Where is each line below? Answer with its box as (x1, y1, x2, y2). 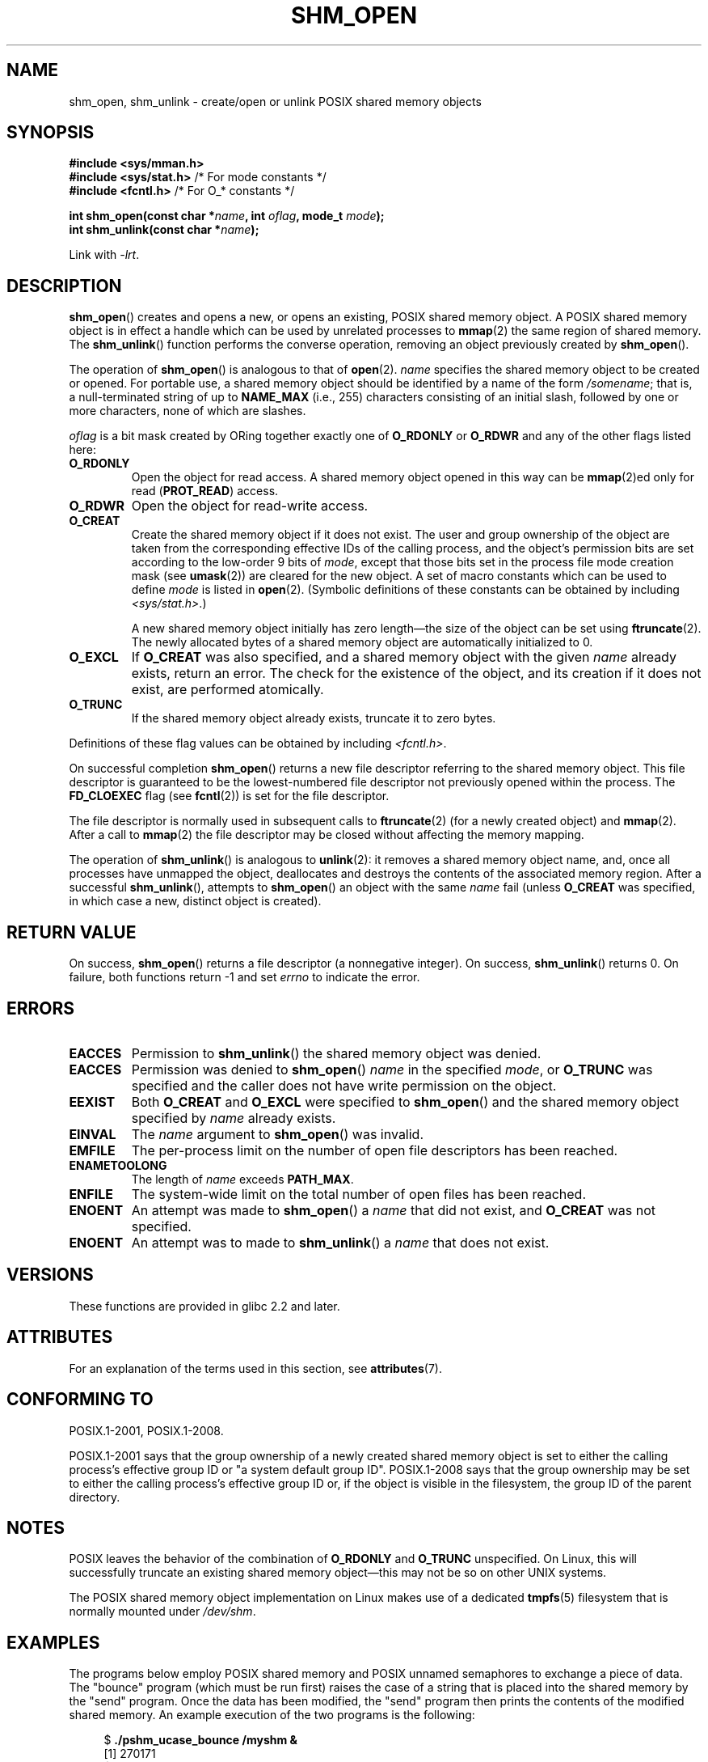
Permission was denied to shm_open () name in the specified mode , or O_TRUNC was (131, 1061, 653, 1078)
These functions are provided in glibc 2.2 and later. (69, 1298, 340, 1313)
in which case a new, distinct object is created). (69, 894, 322, 909)
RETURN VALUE (6, 921, 137, 942)
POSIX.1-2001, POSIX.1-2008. (69, 1423, 224, 1438)
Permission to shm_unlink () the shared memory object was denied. (131, 1044, 542, 1061)
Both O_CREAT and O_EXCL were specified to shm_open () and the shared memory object (131, 1093, 679, 1110)
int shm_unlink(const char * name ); (69, 222, 259, 237)
